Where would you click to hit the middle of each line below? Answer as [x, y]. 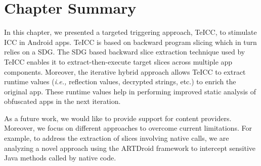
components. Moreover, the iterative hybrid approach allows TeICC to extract [125, 71]
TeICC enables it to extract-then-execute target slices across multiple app [118, 61]
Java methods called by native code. [60, 158]
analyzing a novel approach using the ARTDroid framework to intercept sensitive [130, 148]
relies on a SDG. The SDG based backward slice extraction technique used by [125, 52]
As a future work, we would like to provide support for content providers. [118, 118]
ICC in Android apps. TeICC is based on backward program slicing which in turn [130, 42]
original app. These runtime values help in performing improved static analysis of [130, 91]
